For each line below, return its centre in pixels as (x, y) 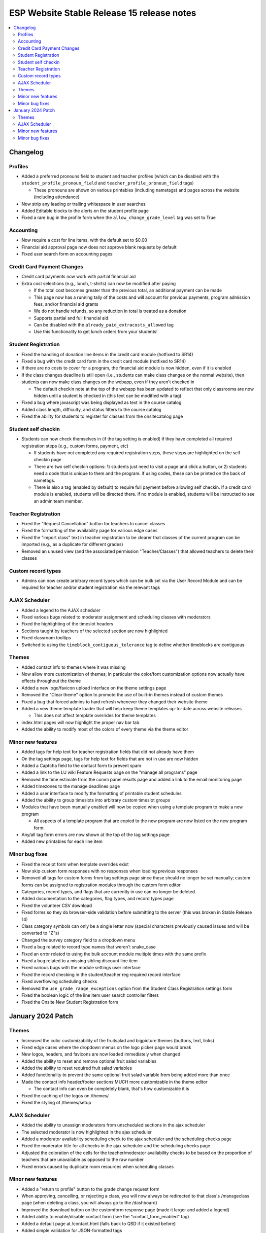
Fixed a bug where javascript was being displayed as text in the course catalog (101, 402)
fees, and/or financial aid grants (66, 304)
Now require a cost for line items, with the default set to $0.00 (84, 240)
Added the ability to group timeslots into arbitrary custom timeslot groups (96, 800)
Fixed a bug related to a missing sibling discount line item (80, 961)
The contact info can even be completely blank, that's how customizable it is (112, 1089)
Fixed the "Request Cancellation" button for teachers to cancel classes (93, 523)
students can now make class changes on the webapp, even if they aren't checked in (108, 382)
